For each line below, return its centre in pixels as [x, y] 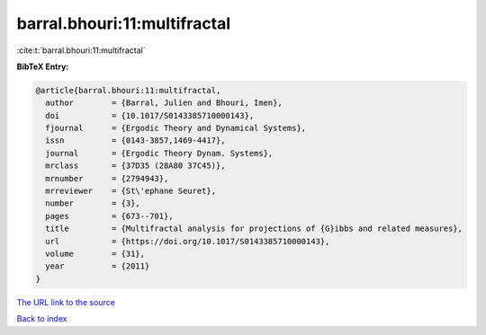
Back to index [42, 319]
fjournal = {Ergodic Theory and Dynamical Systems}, [176, 128]
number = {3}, [93, 203]
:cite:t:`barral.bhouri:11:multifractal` [81, 50]
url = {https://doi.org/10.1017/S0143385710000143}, [188, 241]
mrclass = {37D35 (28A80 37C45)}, [135, 166]
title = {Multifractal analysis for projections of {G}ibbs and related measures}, [254, 229]
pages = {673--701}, [110, 216]
